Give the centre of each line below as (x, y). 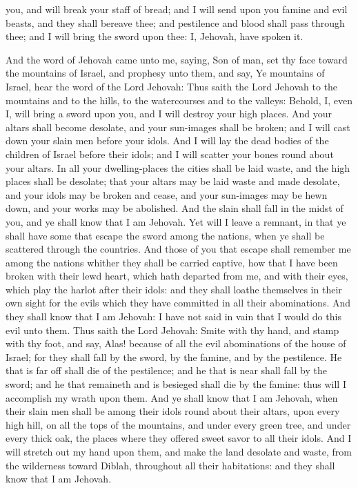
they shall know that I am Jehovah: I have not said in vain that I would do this (173, 316)
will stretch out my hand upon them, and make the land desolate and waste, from (179, 451)
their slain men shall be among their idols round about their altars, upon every (173, 411)
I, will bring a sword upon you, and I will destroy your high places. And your (169, 114)
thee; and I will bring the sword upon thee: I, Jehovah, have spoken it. (155, 36)
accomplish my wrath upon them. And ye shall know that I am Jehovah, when (172, 397)
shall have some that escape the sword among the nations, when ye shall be (165, 235)
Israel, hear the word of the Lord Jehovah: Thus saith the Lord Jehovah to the (172, 86)
